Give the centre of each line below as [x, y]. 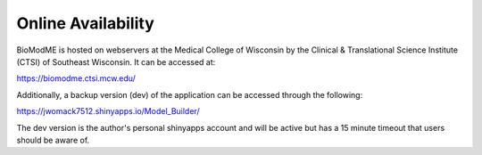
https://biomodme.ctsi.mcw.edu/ [76, 78]
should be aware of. [53, 140]
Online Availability [86, 23]
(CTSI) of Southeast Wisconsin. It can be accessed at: [116, 61]
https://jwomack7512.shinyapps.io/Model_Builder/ [108, 111]
